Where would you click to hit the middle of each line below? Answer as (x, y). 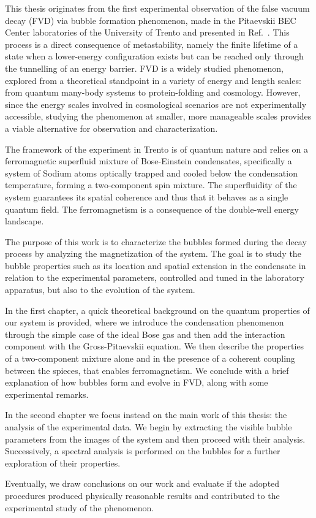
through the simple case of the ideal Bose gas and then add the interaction (145, 334)
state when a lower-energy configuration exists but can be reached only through (154, 56)
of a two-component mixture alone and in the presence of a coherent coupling (150, 358)
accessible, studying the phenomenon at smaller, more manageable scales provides (158, 116)
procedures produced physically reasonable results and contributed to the (142, 495)
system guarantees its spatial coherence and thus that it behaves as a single (147, 196)
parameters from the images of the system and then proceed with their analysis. (155, 439)
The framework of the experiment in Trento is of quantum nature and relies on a (157, 149)
